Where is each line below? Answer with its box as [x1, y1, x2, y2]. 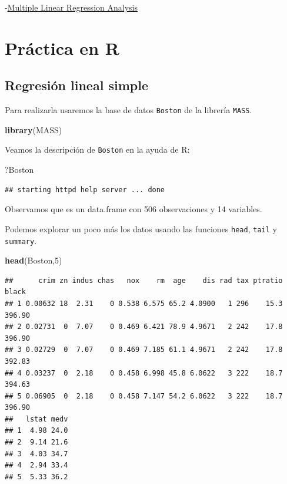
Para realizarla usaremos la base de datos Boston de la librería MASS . [5, 104, 252, 116]
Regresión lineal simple [5, 76, 148, 94]
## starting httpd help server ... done [5, 185, 165, 194]
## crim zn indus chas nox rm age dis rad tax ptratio [5, 276, 283, 285]
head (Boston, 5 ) [5, 254, 62, 266]
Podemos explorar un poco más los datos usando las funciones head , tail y [5, 222, 277, 235]
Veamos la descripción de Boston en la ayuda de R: [5, 143, 190, 156]
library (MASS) [5, 123, 62, 136]
